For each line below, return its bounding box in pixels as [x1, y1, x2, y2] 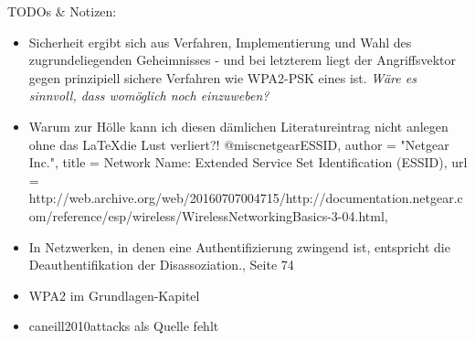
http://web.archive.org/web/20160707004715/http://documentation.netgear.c [28, 188, 463, 208]
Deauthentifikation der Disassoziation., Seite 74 [28, 255, 294, 274]
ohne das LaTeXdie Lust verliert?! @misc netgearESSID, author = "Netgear [28, 134, 449, 154]
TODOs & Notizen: [7, 2, 117, 20]
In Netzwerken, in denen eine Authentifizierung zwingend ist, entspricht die [28, 237, 450, 256]
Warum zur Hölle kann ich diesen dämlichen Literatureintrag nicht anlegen [28, 116, 449, 135]
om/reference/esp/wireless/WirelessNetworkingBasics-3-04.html [28, 206, 385, 225]
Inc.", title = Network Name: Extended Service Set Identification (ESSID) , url [28, 153, 468, 172]
